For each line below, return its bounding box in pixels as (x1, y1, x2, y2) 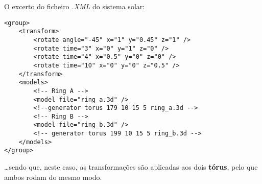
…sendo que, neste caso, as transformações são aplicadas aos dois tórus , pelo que (4, 162, 258, 172)
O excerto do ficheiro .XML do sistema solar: (4, 1, 145, 11)
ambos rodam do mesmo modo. (4, 171, 102, 182)
